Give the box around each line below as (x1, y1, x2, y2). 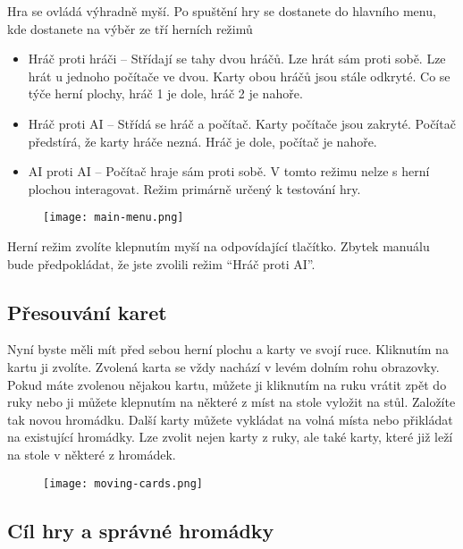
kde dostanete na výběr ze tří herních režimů (7, 19, 253, 38)
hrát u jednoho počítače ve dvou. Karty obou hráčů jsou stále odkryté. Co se (28, 66, 450, 85)
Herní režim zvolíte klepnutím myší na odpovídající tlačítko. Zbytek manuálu (7, 237, 430, 255)
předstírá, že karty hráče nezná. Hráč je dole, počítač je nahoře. (28, 131, 377, 150)
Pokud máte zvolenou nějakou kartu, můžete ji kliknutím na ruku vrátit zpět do (7, 375, 447, 393)
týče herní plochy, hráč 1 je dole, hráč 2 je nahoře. (28, 84, 303, 103)
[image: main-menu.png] (43, 211, 184, 224)
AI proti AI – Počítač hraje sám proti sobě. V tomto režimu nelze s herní (28, 162, 430, 181)
